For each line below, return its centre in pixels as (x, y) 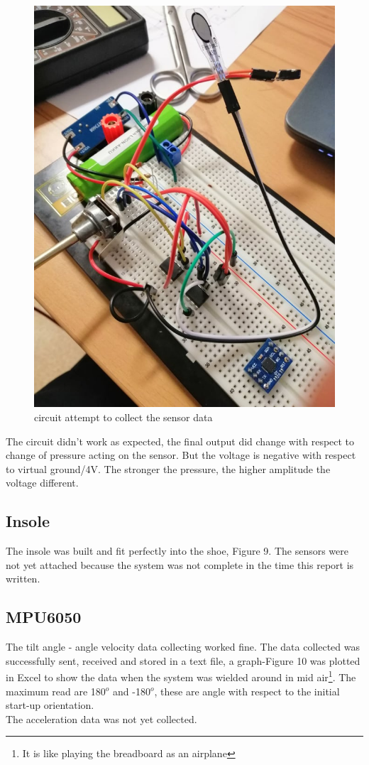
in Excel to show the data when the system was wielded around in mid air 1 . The (181, 676)
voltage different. (42, 483)
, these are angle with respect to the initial (247, 691)
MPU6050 (44, 617)
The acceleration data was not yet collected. (101, 718)
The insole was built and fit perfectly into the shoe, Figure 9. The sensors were (177, 551)
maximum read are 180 (56, 691)
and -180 (132, 691)
